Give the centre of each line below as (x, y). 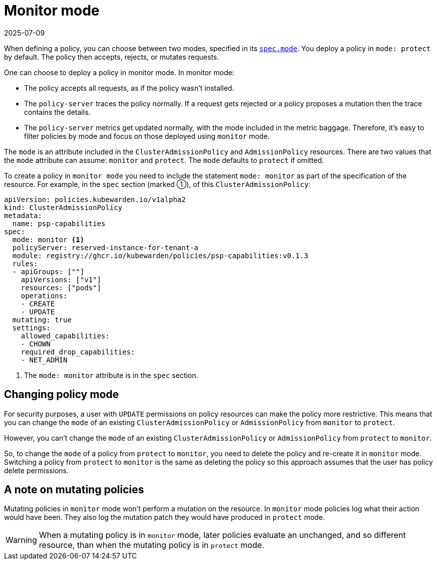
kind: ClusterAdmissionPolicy (63, 207)
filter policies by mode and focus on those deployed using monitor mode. (147, 136)
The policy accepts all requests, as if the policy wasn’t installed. (129, 88)
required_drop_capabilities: (78, 352)
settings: (31, 328)
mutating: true (42, 320)
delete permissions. (36, 470)
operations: (44, 296)
